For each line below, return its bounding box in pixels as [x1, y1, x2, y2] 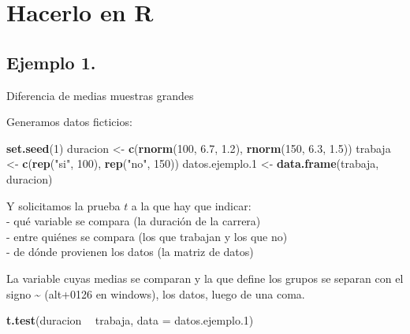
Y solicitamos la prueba [6, 197, 121, 213]
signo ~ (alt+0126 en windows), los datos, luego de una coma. [6, 285, 305, 302]
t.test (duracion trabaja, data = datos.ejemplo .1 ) [6, 312, 254, 328]
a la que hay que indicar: [131, 197, 252, 213]
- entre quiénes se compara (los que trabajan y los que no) [6, 228, 288, 244]
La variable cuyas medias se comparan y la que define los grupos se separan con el [6, 269, 404, 286]
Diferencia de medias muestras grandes [6, 87, 194, 103]
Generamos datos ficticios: [6, 113, 132, 130]
